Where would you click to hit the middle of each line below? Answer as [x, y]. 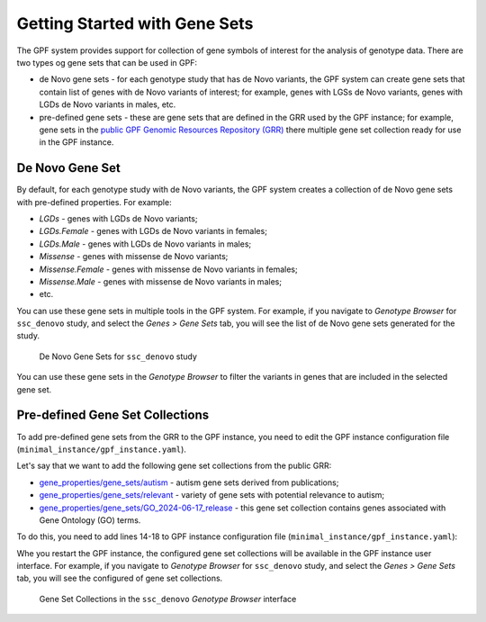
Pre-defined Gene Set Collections [113, 415]
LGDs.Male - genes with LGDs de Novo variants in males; [145, 244]
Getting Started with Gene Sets [135, 23]
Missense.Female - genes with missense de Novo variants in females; [168, 269]
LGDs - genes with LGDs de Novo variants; [118, 218]
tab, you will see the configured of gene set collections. [120, 578]
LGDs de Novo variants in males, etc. [108, 104]
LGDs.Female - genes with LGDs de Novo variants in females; [153, 231]
